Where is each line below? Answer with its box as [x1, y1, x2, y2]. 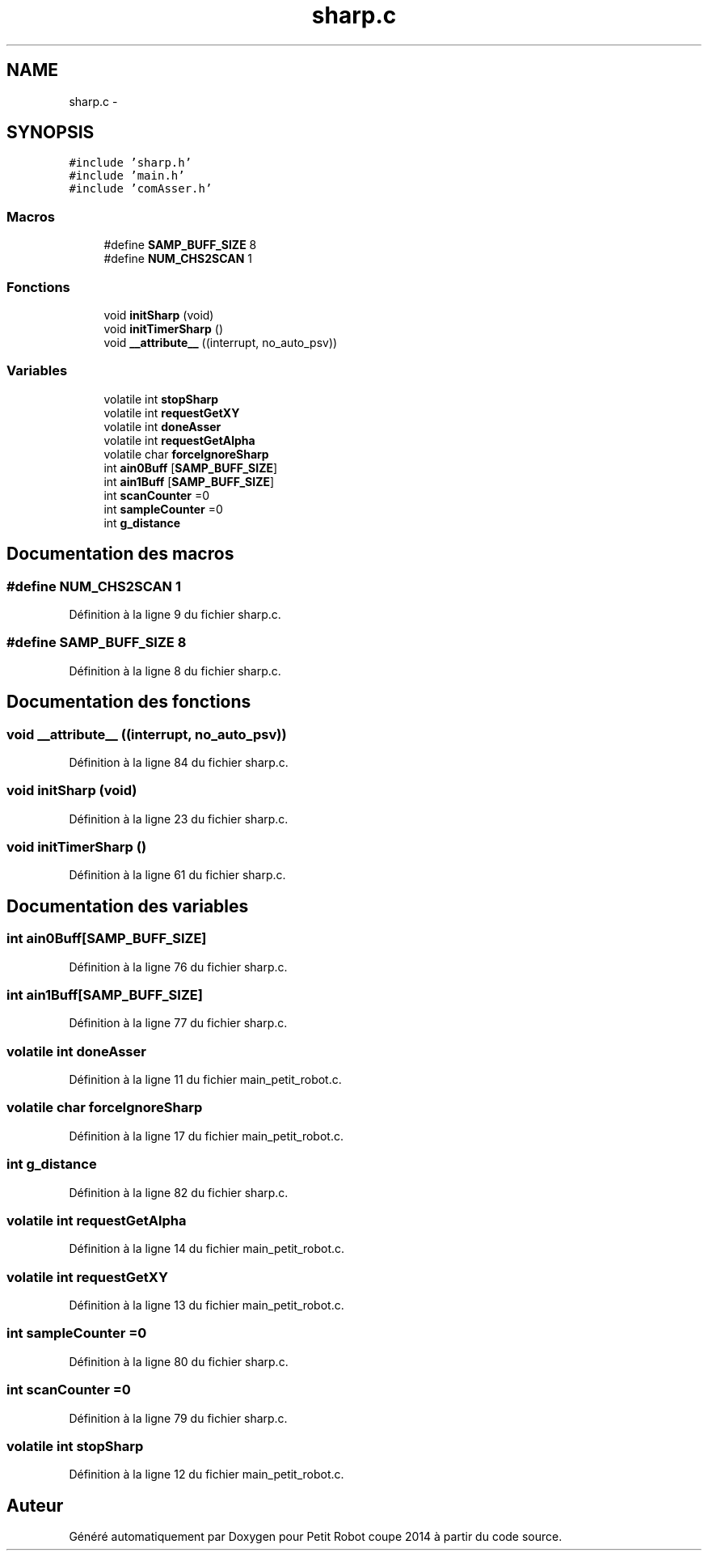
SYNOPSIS [6, 122, 95, 143]
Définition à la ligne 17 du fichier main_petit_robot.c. [69, 1128, 343, 1143]
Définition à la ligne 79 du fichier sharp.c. [69, 1411, 288, 1425]
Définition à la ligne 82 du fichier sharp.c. [69, 1185, 289, 1199]
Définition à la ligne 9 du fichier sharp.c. [69, 607, 281, 621]
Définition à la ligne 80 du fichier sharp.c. [69, 1354, 289, 1369]
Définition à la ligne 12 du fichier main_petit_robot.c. [69, 1467, 344, 1482]
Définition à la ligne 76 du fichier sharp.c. [69, 959, 288, 974]
